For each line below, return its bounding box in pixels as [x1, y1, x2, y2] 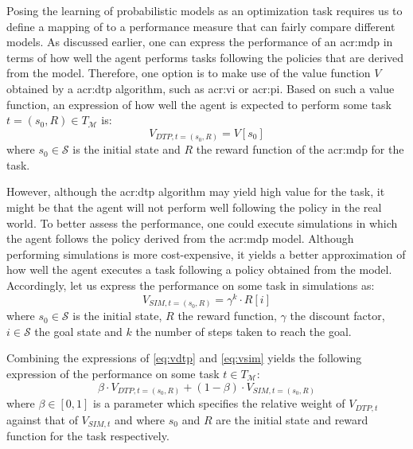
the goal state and [34, 322, 123, 339]
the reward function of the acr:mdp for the [196, 141, 404, 158]
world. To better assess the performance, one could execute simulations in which [6, 214, 398, 231]
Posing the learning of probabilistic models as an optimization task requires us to [6, 2, 403, 18]
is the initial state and [72, 141, 181, 158]
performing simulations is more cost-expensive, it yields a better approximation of [6, 245, 406, 262]
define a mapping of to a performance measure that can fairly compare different [6, 18, 395, 34]
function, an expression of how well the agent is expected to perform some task [6, 96, 392, 112]
